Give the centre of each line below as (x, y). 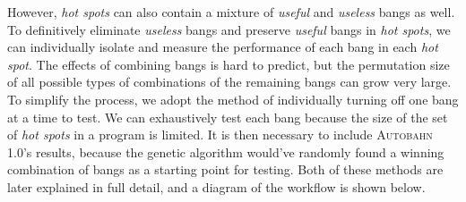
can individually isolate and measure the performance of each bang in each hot (223, 47)
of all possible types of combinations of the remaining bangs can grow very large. (229, 82)
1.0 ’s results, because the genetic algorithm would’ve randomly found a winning (226, 151)
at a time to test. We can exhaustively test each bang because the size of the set (228, 117)
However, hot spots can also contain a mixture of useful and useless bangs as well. (231, 12)
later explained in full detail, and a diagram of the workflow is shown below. (216, 186)
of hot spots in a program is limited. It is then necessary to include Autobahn (220, 135)
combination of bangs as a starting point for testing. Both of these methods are (225, 169)
